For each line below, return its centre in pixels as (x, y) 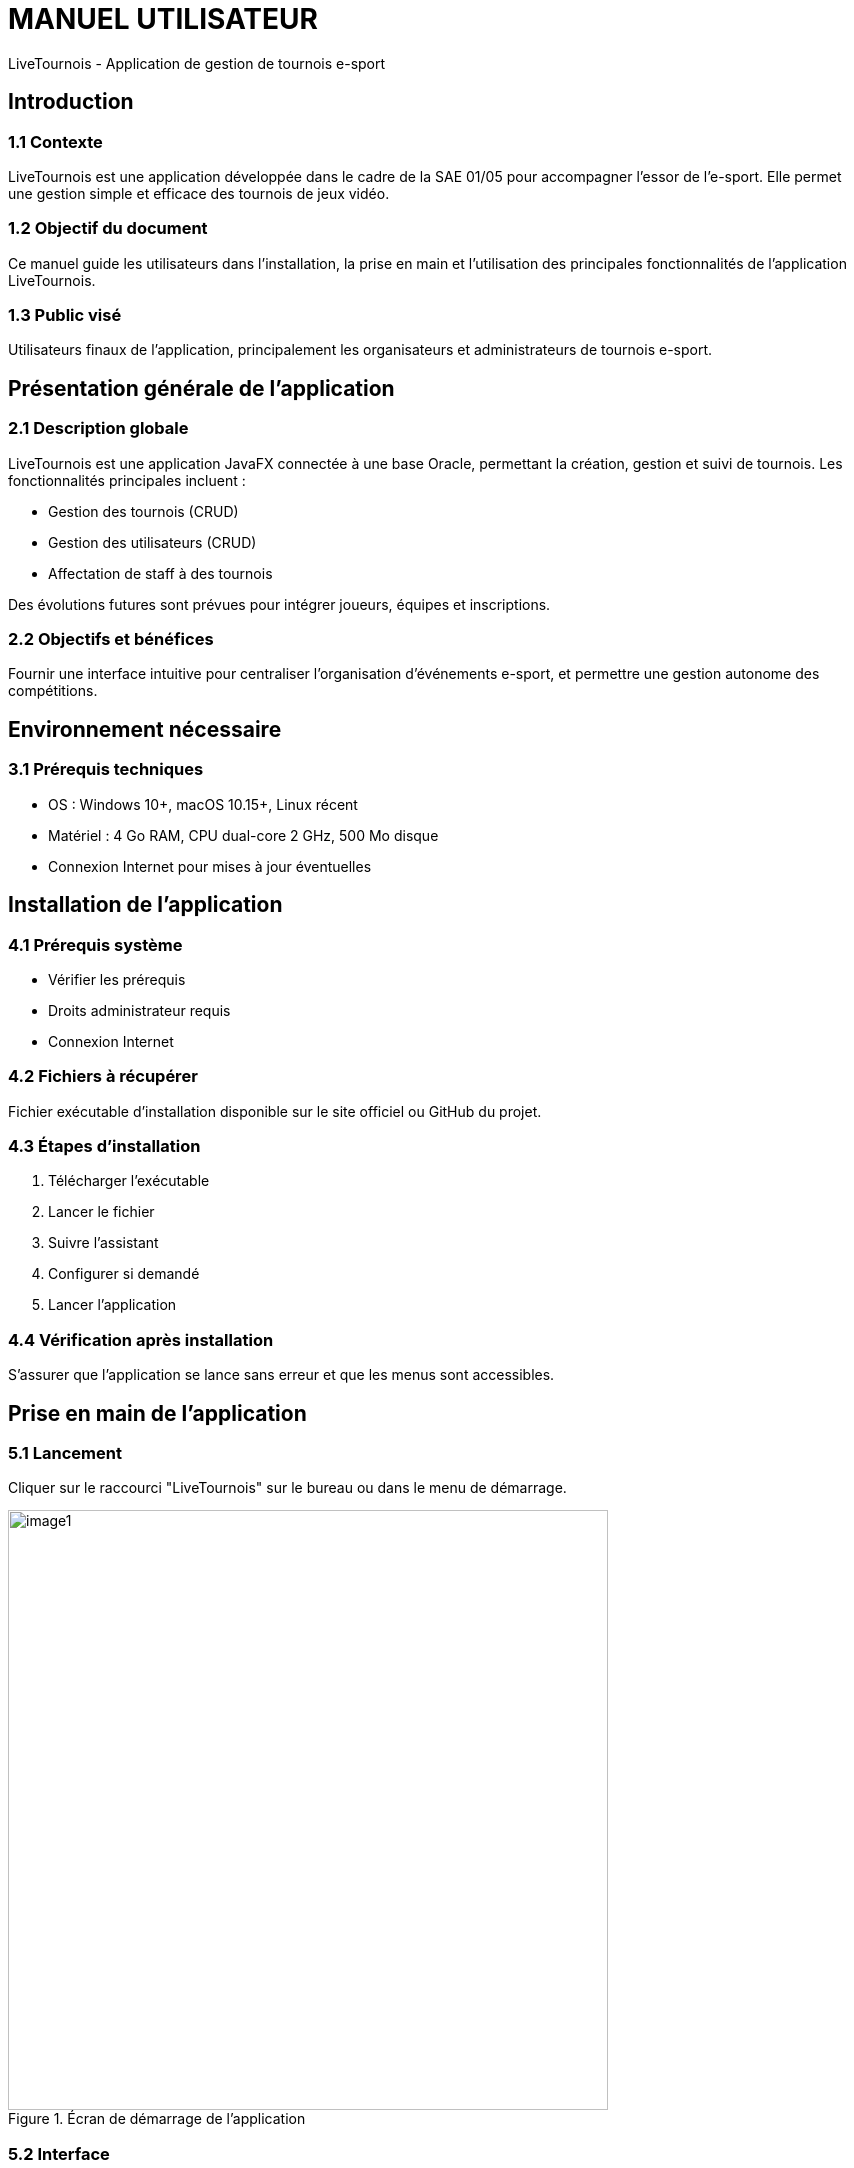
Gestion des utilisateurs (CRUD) (152, 542)
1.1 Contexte (55, 141)
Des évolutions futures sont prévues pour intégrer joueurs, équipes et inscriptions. (279, 604)
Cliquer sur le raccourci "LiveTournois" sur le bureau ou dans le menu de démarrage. (287, 1488)
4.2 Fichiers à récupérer (103, 1076)
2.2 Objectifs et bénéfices (111, 639)
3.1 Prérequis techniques (106, 769)
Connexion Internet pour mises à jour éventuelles (210, 866)
